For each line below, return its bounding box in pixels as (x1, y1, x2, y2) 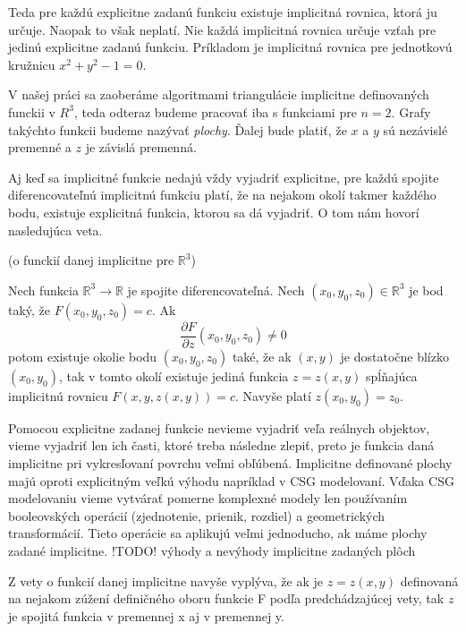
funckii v (8, 102, 55, 121)
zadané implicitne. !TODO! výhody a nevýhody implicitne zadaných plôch (8, 541, 416, 559)
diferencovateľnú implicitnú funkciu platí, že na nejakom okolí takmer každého (8, 185, 436, 204)
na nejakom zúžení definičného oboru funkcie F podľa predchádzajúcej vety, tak (8, 589, 445, 608)
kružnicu (8, 55, 55, 73)
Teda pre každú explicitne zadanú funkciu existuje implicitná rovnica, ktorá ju (8, 3, 437, 21)
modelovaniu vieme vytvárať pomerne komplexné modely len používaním (8, 489, 408, 507)
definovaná (400, 571, 459, 590)
